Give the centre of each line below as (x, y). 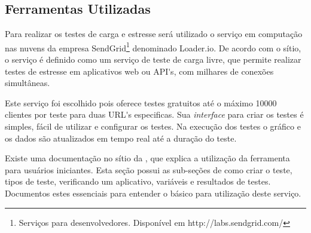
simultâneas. (28, 83)
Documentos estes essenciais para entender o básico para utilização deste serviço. (153, 193)
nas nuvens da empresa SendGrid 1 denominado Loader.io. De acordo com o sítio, (153, 47)
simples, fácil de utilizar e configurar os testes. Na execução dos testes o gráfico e (153, 126)
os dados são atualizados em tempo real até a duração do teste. (121, 138)
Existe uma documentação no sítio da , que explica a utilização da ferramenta (147, 158)
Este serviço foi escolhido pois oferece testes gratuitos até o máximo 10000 (141, 102)
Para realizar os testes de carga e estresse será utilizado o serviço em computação (154, 34)
